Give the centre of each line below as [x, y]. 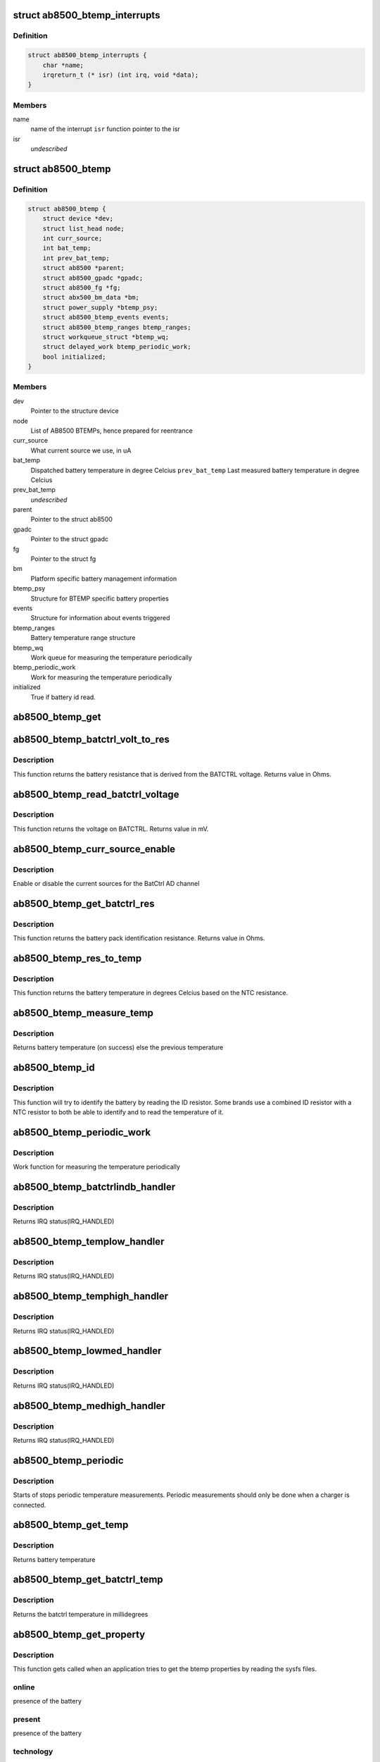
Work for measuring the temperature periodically [101, 677]
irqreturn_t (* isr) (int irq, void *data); [121, 75]
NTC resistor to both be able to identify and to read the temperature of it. [119, 1112]
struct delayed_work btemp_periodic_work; [117, 347]
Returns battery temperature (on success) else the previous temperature [118, 1047]
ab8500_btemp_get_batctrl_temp [88, 1580]
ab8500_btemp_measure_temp [83, 1013]
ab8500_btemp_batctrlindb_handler [94, 1187]
